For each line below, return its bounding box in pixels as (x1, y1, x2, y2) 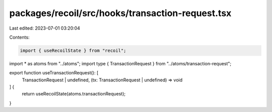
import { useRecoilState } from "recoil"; (20, 48, 126, 53)
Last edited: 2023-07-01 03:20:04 (9, 25, 81, 31)
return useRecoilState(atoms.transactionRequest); (22, 91, 126, 97)
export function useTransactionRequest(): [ (9, 70, 99, 76)
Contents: (9, 34, 30, 40)
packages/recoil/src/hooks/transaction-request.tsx (9, 8, 232, 19)
